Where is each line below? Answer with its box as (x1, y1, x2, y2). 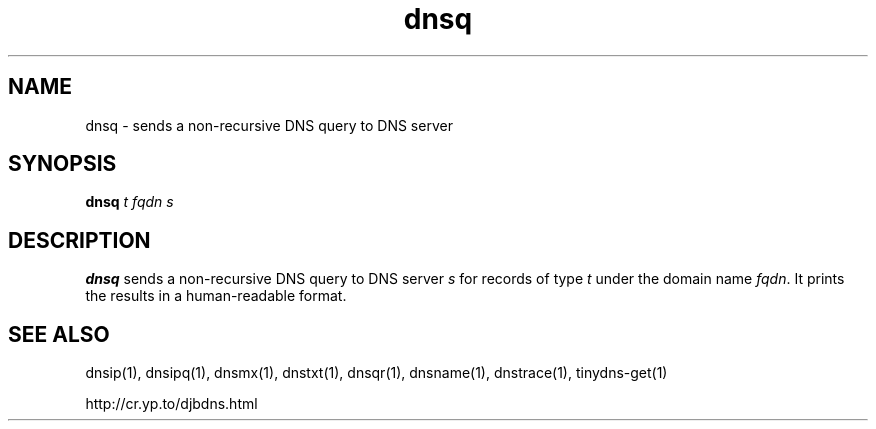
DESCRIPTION (8, 227, 151, 253)
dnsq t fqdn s (85, 193, 174, 211)
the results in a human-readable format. (85, 287, 347, 305)
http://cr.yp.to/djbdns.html (85, 395, 258, 413)
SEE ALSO (8, 321, 110, 347)
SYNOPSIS (8, 151, 117, 177)
